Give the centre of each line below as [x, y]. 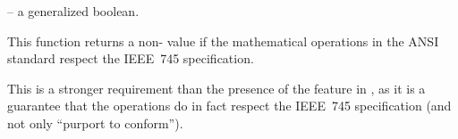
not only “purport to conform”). [95, 123]
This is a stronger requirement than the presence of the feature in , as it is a [216, 88]
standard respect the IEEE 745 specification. [131, 58]
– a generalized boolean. [73, 11]
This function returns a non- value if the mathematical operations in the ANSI [223, 41]
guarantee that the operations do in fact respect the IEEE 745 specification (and [229, 106]
